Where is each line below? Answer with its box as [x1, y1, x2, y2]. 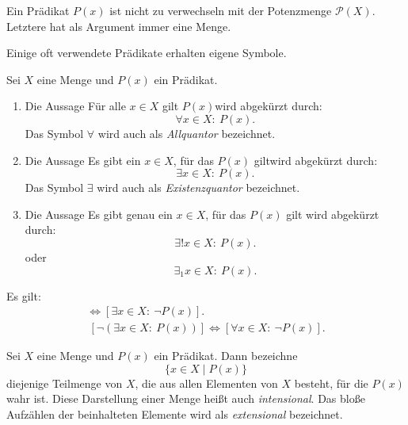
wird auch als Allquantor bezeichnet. [97, 124, 276, 141]
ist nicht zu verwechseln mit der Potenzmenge [109, 2, 332, 18]
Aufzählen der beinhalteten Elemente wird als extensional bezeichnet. [6, 405, 343, 422]
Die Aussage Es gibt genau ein [25, 205, 173, 222]
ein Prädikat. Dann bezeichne [154, 347, 298, 364]
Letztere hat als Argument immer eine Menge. [6, 17, 231, 34]
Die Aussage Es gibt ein [25, 151, 141, 168]
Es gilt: [6, 287, 41, 304]
